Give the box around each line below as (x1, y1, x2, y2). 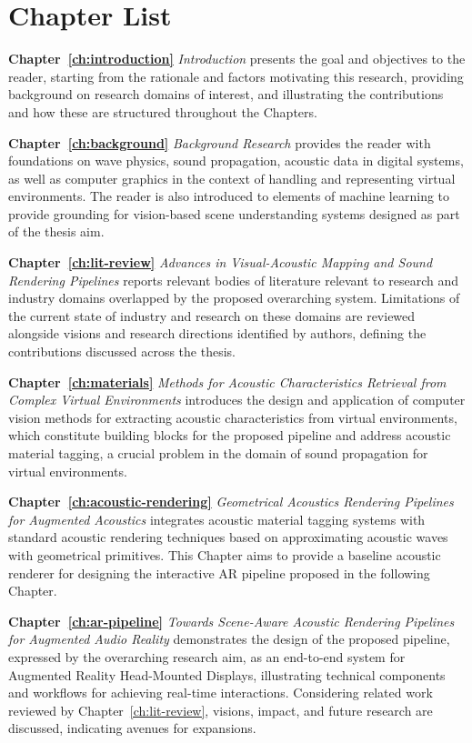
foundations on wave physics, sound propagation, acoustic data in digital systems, (8, 151, 464, 170)
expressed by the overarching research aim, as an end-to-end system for (8, 647, 406, 666)
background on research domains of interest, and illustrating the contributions (8, 85, 444, 104)
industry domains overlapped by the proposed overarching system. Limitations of (8, 288, 460, 307)
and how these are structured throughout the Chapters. (8, 102, 317, 121)
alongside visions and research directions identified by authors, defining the (8, 324, 427, 343)
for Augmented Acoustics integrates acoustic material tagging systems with (8, 509, 426, 528)
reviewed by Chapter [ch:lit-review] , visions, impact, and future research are (8, 700, 433, 719)
